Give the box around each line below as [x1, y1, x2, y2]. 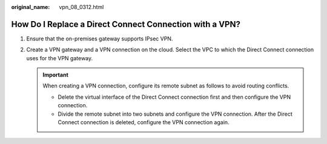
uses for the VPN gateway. [26, 54, 93, 61]
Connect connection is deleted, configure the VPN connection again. [58, 119, 230, 126]
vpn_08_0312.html [59, 4, 104, 10]
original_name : [11, 4, 50, 10]
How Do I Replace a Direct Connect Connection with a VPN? [11, 19, 240, 30]
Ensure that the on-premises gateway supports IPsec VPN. [26, 35, 173, 42]
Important [42, 71, 69, 78]
